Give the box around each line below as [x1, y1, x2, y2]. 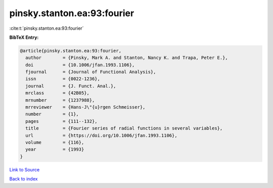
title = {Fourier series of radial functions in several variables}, [25, 126, 223, 131]
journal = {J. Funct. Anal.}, [25, 83, 116, 89]
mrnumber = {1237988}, [25, 97, 95, 103]
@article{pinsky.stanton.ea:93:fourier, [20, 48, 121, 53]
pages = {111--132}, [25, 118, 98, 124]
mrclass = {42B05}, [25, 90, 89, 96]
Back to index [9, 176, 38, 182]
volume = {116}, [25, 140, 84, 145]
